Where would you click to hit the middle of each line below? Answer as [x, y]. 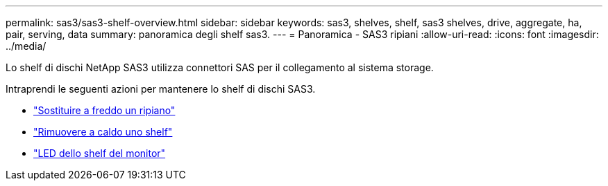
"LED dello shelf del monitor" [100, 153]
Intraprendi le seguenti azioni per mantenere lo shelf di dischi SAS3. [161, 89]
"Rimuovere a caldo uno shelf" [103, 132]
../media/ [26, 46]
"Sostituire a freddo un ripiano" [104, 110]
